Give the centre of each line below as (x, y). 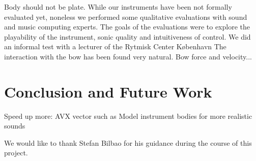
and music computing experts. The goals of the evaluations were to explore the (127, 27)
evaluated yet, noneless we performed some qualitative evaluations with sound (126, 17)
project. (16, 153)
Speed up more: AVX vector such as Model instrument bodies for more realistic (128, 116)
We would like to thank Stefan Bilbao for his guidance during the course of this (128, 142)
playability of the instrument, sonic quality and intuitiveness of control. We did (127, 36)
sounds (15, 126)
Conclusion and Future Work (108, 91)
